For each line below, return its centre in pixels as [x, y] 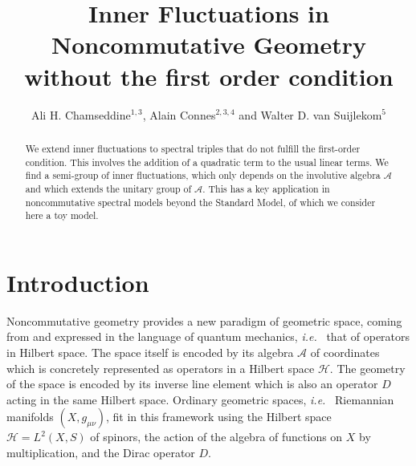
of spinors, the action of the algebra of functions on [216, 437]
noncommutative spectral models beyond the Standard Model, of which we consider [200, 202]
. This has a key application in [266, 188]
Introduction [78, 282]
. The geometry [367, 368]
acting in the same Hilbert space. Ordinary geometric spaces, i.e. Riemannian [200, 399]
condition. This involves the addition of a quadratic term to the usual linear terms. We [207, 162]
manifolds [30, 417]
